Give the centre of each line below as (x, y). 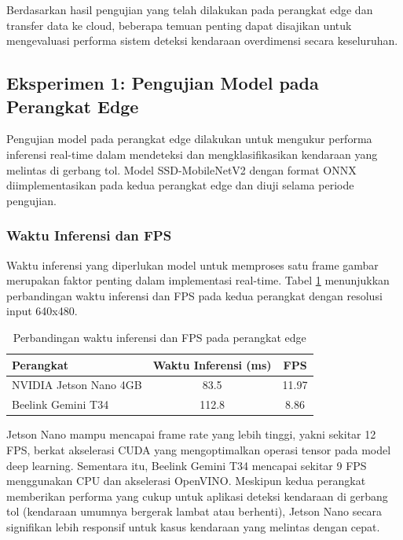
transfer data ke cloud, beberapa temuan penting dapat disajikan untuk (179, 25)
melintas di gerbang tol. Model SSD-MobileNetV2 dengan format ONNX (181, 169)
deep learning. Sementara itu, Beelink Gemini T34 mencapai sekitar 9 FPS (187, 465)
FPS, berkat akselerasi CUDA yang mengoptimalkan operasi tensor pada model (199, 449)
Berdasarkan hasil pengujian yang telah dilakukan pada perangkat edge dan (190, 9)
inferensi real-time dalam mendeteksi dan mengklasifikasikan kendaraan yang (192, 154)
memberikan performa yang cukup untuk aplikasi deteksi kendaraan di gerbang (197, 496)
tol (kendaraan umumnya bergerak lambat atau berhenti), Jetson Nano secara (194, 511)
